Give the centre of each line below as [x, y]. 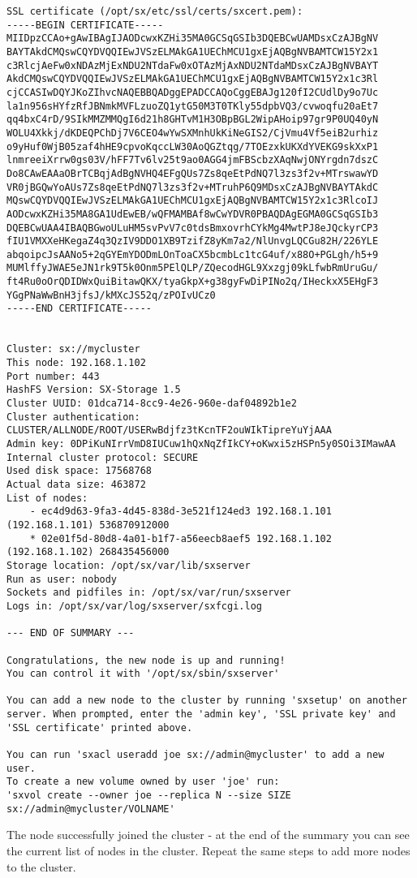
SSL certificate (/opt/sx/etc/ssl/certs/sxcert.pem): [155, 11]
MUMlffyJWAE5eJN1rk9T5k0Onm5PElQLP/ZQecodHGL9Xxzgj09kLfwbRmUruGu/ [193, 268]
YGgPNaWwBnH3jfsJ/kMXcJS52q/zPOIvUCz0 [111, 295]
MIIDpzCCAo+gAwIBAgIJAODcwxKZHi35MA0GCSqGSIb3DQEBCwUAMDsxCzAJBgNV [193, 39]
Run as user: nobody [62, 579]
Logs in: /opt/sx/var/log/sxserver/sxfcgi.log [134, 606]
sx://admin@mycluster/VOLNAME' [91, 809]
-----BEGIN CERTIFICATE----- [85, 25]
